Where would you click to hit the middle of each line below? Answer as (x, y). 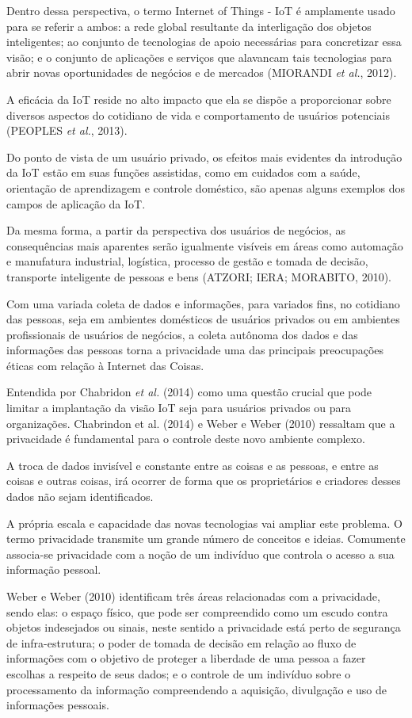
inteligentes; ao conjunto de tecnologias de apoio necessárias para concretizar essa (204, 42)
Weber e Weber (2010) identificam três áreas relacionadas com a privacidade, (193, 596)
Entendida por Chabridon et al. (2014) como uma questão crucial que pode (189, 392)
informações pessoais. (58, 705)
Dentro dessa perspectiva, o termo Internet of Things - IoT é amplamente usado (201, 10)
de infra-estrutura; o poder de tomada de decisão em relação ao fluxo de (181, 642)
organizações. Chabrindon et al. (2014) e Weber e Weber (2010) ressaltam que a (201, 423)
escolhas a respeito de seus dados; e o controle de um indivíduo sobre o (179, 673)
